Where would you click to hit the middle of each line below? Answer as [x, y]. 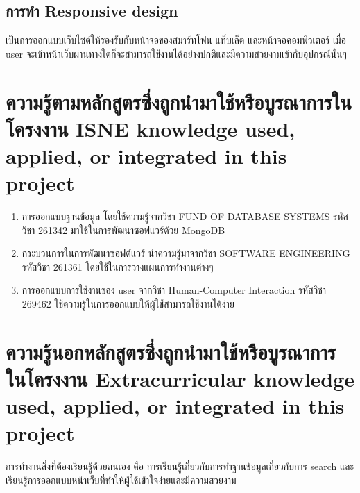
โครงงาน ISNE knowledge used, [151, 128]
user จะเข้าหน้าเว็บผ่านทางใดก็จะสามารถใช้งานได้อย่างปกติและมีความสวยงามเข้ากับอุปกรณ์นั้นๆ [176, 53]
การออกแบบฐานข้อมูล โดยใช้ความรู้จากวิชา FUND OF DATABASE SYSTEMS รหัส [185, 216]
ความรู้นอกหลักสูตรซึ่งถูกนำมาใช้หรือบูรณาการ [171, 351]
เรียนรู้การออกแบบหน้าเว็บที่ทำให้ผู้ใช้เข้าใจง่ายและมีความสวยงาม [121, 479]
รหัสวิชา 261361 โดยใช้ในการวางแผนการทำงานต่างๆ [118, 266]
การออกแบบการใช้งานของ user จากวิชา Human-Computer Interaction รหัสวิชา [174, 290]
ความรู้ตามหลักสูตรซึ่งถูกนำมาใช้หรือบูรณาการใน [179, 101]
